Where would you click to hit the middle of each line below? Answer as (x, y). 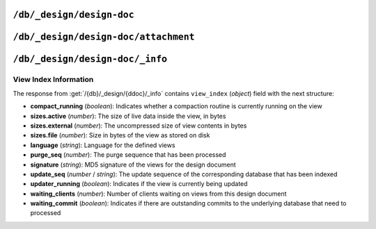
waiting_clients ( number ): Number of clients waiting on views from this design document (158, 194)
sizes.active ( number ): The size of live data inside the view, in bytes (128, 116)
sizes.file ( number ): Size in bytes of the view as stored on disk (120, 135)
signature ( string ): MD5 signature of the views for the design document (133, 164)
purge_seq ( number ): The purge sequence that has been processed (128, 155)
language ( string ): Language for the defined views (103, 145)
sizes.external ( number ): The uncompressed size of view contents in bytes (139, 126)
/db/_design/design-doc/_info (90, 59)
